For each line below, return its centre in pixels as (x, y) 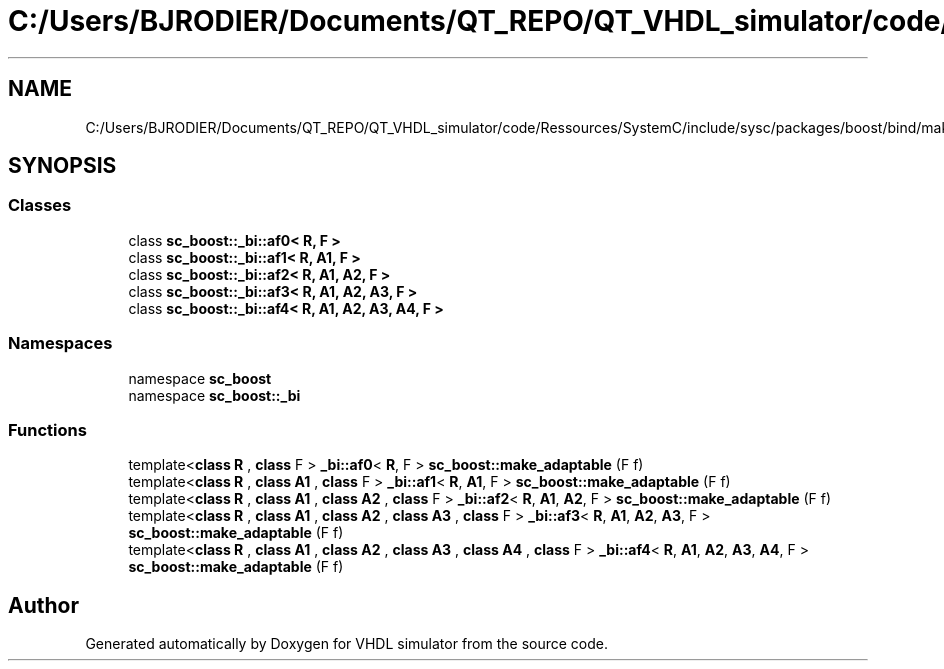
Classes (40, 205)
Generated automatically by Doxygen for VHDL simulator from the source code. (347, 644)
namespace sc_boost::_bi (214, 395)
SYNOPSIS (62, 166)
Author (43, 605)
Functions (47, 429)
